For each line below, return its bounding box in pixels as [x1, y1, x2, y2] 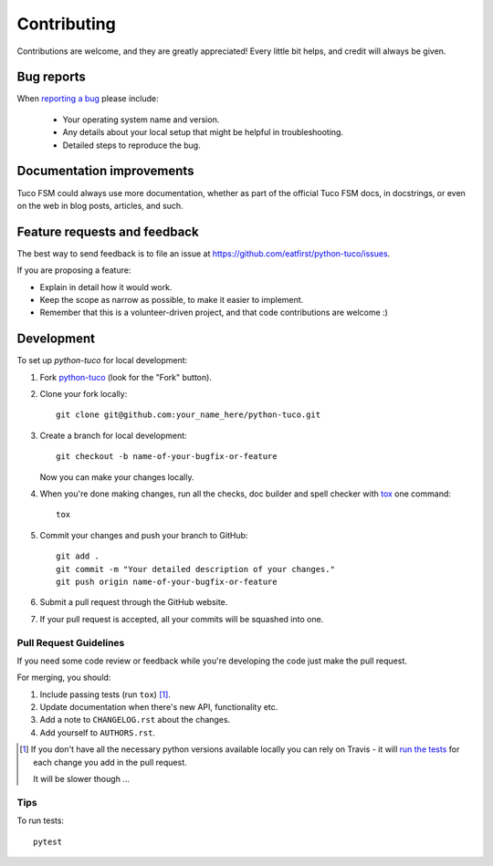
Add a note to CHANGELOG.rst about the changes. [39, 715, 231, 725]
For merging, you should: [16, 672, 111, 683]
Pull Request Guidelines [16, 636, 125, 649]
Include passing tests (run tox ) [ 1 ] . [39, 689, 171, 700]
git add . [56, 551, 100, 561]
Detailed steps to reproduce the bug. [62, 140, 201, 151]
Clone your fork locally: [39, 389, 128, 400]
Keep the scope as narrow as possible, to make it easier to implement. [39, 295, 304, 305]
